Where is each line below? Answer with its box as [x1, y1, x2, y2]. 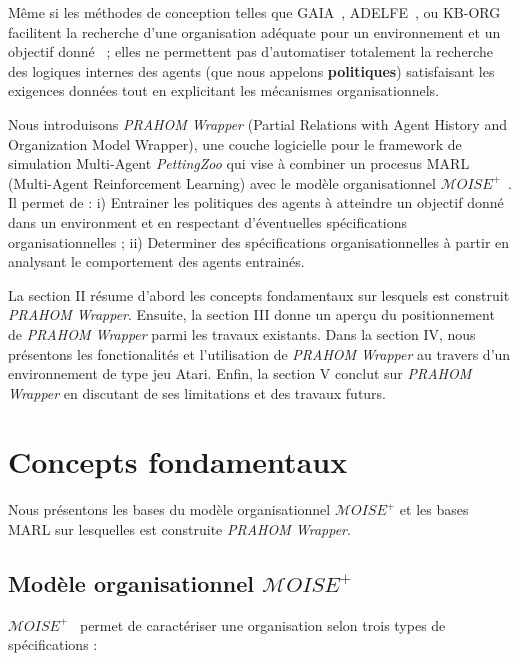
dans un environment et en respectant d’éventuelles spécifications [8, 211, 408, 232]
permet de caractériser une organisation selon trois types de [79, 614, 446, 635]
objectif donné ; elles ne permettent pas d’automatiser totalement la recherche [8, 41, 493, 62]
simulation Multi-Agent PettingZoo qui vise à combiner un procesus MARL [8, 153, 470, 174]
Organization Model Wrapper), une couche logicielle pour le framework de [8, 133, 462, 154]
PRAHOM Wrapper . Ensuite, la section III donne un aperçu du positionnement [8, 304, 495, 325]
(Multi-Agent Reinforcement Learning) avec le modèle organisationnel [8, 172, 436, 193]
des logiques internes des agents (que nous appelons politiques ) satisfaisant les [8, 60, 495, 81]
